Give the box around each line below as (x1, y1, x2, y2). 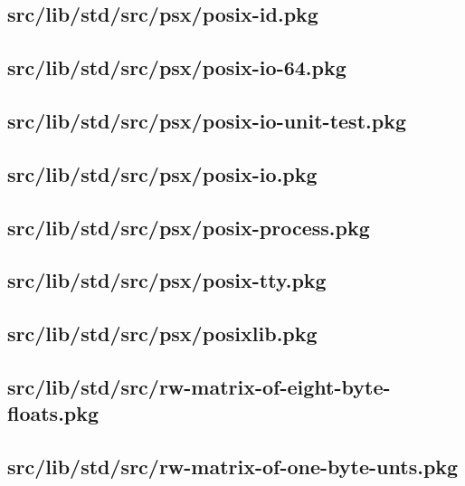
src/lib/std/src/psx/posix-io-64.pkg (7, 53, 346, 81)
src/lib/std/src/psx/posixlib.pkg (7, 319, 318, 348)
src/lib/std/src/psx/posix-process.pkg (7, 213, 370, 241)
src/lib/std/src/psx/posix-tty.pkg (7, 266, 327, 294)
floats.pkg (7, 399, 100, 427)
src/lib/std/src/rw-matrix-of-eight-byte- (7, 372, 391, 400)
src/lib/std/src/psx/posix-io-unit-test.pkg (7, 106, 406, 134)
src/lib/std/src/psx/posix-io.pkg (7, 159, 318, 187)
